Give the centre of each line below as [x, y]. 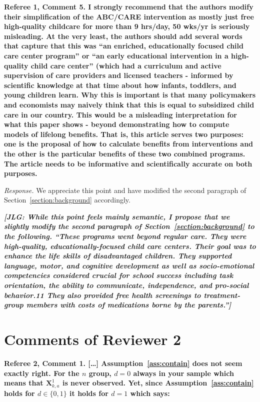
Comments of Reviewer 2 [93, 339]
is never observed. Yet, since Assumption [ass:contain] [158, 383]
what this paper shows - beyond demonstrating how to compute [117, 124]
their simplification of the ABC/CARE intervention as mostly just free [129, 16]
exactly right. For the [42, 373]
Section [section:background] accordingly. [67, 200]
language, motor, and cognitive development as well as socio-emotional [129, 265]
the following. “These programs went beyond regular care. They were [125, 236]
